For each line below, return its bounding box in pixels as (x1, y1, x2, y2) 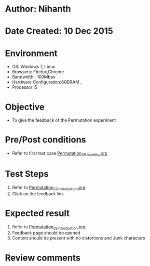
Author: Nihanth (5, 3, 71, 15)
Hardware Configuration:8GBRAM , (12, 79, 82, 85)
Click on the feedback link (12, 190, 64, 197)
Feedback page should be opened (12, 230, 81, 236)
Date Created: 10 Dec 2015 (5, 26, 113, 37)
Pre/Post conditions (5, 134, 86, 145)
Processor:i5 (12, 84, 38, 90)
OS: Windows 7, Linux (12, 64, 55, 70)
